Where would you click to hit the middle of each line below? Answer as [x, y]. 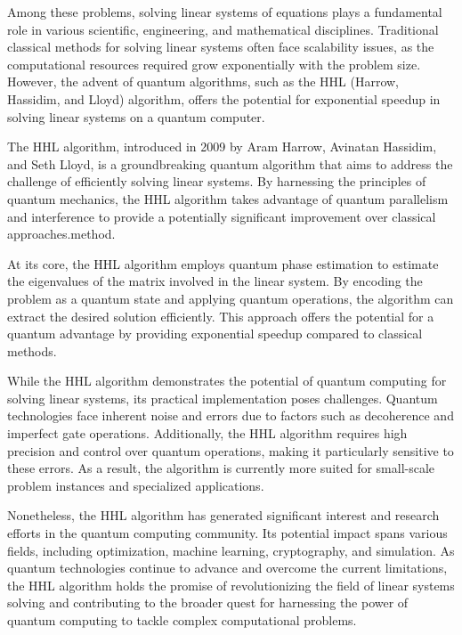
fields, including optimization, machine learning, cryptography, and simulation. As [231, 550]
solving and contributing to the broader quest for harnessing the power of [208, 602]
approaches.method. [61, 234]
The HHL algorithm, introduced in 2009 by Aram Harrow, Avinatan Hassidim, [222, 147]
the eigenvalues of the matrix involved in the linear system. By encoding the [215, 281]
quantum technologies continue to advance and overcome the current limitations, [227, 568]
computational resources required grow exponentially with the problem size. [214, 64]
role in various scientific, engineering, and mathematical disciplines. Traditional [223, 29]
